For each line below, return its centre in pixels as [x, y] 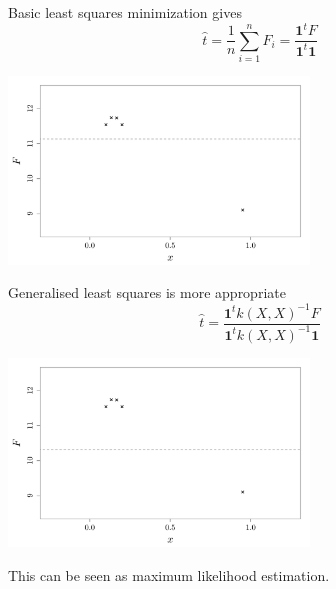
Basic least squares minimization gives [125, 12]
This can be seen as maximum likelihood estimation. [169, 574]
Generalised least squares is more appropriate [147, 292]
